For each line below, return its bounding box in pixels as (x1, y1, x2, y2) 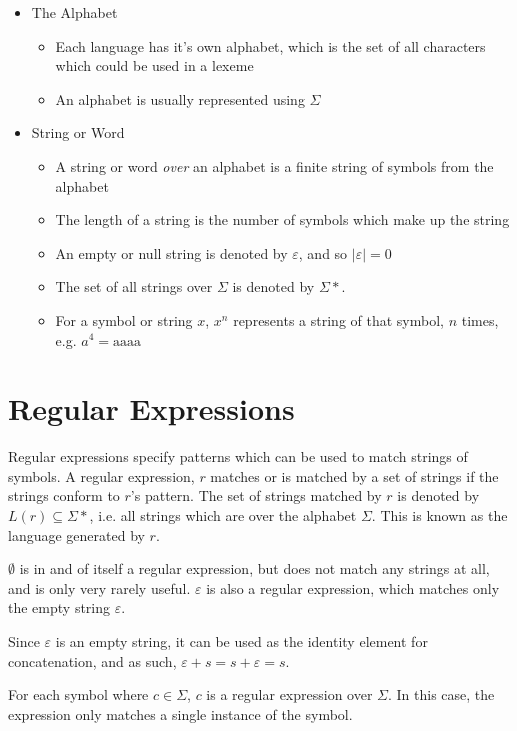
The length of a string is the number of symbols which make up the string (55, 209, 510, 230)
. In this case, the (388, 684, 495, 705)
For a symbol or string (55, 309, 193, 330)
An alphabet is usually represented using (55, 88, 305, 109)
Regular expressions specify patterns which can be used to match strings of (8, 446, 468, 467)
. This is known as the (371, 505, 508, 526)
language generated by (8, 524, 145, 545)
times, (461, 309, 499, 330)
